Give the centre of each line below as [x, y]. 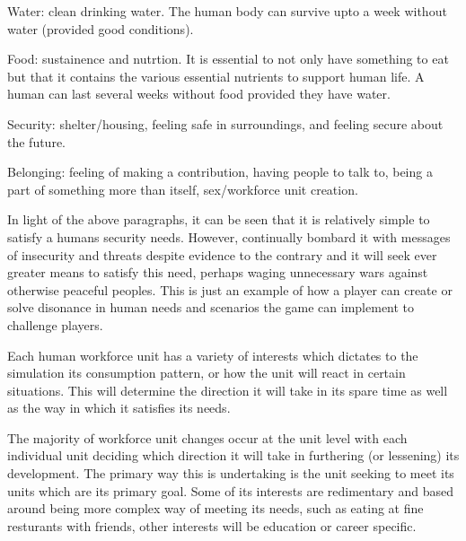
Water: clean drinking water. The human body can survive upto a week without [227, 11]
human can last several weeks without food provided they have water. [199, 94]
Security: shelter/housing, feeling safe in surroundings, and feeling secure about [225, 123]
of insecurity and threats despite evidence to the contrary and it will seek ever [222, 254]
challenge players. [55, 324]
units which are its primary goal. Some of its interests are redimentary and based [230, 490]
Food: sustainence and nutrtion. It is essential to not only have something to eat [228, 59]
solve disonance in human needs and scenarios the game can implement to [211, 307]
